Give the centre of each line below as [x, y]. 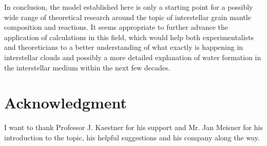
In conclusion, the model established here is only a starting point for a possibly [129, 7]
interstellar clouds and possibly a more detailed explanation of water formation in [133, 57]
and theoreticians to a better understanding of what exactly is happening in [124, 47]
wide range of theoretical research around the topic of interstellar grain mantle [128, 17]
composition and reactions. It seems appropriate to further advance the [116, 27]
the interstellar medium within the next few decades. [87, 67]
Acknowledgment [65, 103]
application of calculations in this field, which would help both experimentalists [129, 37]
